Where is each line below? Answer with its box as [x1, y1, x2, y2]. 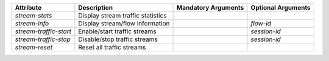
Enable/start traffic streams [78, 27, 157, 36]
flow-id [250, 19, 271, 27]
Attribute [15, 4, 42, 11]
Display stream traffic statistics [78, 11, 167, 19]
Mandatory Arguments [176, 4, 244, 11]
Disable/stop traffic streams [78, 35, 158, 43]
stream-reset [15, 43, 53, 51]
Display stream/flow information [78, 19, 170, 27]
